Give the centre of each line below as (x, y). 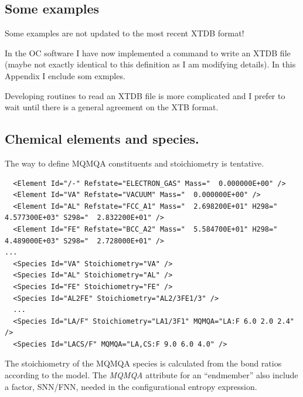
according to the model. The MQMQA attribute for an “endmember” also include (151, 375)
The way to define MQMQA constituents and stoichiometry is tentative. (135, 163)
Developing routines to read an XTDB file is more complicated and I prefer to (145, 95)
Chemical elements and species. (102, 139)
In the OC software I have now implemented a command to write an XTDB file (148, 52)
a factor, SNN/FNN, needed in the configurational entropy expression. (131, 386)
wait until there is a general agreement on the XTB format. (112, 107)
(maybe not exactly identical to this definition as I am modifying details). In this (150, 64)
